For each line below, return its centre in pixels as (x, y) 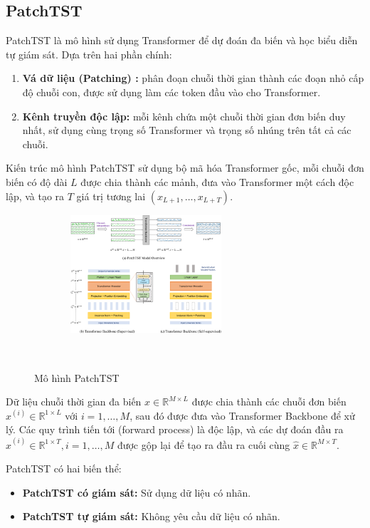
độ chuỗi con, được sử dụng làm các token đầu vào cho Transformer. (171, 92)
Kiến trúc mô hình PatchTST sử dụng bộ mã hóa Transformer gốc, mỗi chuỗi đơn (185, 168)
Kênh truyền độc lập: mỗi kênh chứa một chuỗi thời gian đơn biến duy (184, 116)
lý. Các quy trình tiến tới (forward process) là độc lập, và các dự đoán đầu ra (175, 429)
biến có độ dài (37, 181)
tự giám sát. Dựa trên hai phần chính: (89, 54)
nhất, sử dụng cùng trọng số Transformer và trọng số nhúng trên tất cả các (187, 130)
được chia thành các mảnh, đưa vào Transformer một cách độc (217, 181)
